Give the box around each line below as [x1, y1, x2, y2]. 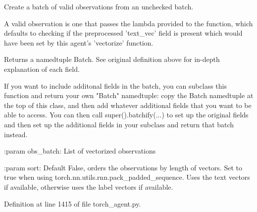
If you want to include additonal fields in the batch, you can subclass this [4, 80, 227, 91]
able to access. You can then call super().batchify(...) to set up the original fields [4, 109, 249, 120]
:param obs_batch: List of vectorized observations [4, 146, 156, 156]
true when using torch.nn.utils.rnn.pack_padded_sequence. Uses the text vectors [4, 172, 250, 182]
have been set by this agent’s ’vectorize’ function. [4, 37, 154, 48]
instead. [4, 129, 28, 139]
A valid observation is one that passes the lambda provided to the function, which [4, 18, 253, 28]
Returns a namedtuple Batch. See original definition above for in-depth [4, 54, 220, 64]
